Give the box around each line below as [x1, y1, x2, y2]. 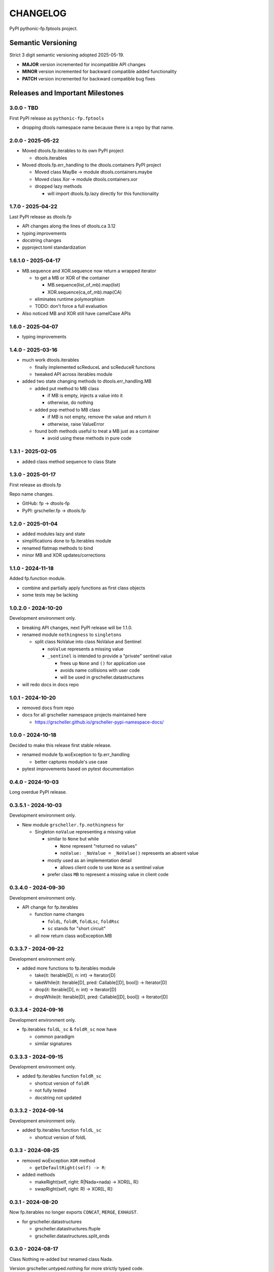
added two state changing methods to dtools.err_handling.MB [22, 378, 152, 384]
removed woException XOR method [22, 1158, 95, 1164]
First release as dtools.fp [9, 481, 61, 488]
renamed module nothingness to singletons [22, 631, 122, 638]
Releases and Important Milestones [9, 89, 124, 98]
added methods [22, 1172, 55, 1178]
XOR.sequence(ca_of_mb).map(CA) [47, 289, 122, 295]
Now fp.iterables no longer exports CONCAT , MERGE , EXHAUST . [9, 1209, 138, 1216]
